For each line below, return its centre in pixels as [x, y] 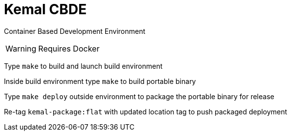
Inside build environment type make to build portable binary [100, 81]
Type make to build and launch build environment [83, 66]
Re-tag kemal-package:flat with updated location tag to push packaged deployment [146, 111]
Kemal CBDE [45, 9]
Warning [21, 48]
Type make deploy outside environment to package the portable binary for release [139, 96]
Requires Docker [69, 48]
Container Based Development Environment [75, 31]
